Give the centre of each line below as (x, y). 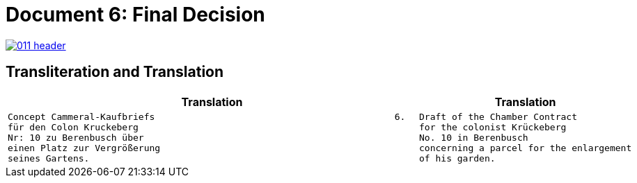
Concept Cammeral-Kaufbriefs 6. (207, 116)
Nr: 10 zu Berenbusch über (76, 137)
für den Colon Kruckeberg (73, 127)
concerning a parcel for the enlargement (526, 148)
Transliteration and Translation (115, 72)
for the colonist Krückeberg (493, 127)
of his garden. (457, 158)
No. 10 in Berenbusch (474, 137)
